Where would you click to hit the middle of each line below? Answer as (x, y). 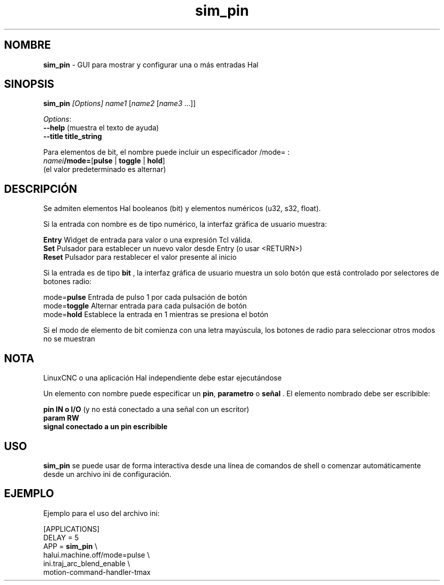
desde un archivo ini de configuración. (107, 474)
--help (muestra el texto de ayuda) (101, 128)
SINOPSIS (29, 84)
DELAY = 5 (61, 537)
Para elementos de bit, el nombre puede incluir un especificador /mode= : (166, 152)
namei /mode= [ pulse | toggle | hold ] (104, 161)
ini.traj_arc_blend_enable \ (87, 563)
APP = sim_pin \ (70, 546)
